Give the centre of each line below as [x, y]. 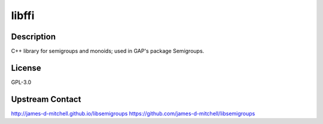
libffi [23, 15]
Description [33, 37]
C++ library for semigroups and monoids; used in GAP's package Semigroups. [108, 51]
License [26, 68]
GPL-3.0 [21, 82]
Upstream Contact [46, 99]
